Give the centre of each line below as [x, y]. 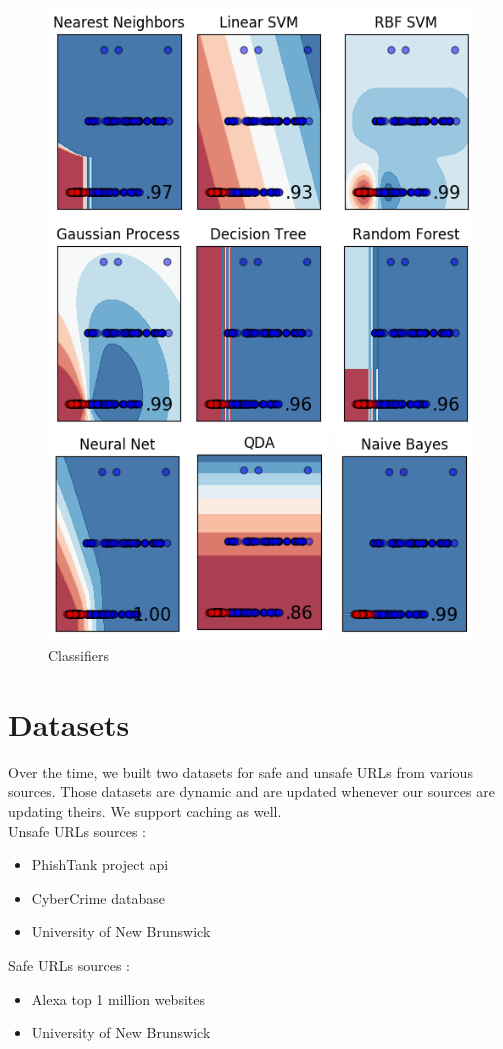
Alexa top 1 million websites [118, 998]
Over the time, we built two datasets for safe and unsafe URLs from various [240, 771]
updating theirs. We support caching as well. [145, 810]
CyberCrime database [98, 897]
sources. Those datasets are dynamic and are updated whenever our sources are [251, 791]
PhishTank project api [100, 864]
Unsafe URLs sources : [77, 830]
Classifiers [78, 655]
